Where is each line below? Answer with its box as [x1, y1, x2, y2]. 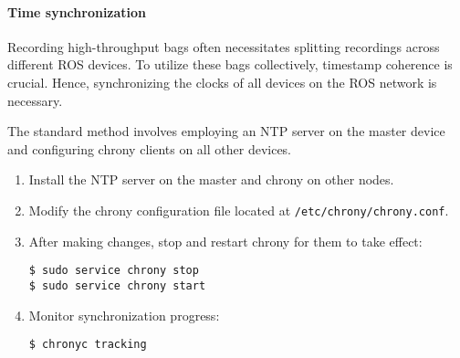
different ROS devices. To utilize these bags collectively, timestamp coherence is [7, 55, 453, 74]
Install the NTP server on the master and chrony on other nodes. [28, 170, 394, 189]
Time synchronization [7, 2, 147, 21]
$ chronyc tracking [28, 338, 147, 352]
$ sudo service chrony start [28, 279, 206, 292]
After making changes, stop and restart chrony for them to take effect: [28, 231, 423, 250]
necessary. [7, 90, 63, 110]
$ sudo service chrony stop [28, 264, 199, 278]
